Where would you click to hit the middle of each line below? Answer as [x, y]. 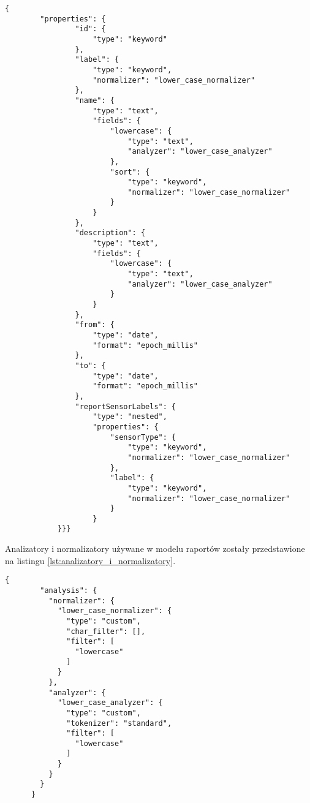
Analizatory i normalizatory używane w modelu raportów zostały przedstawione [155, 549]
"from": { [95, 325]
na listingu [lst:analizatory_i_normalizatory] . [90, 560]
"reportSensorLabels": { [126, 406]
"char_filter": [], [106, 631]
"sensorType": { [143, 437]
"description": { [110, 233]
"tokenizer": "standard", [119, 723]
